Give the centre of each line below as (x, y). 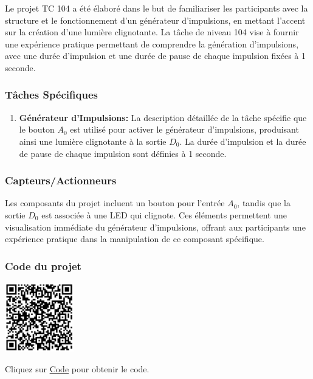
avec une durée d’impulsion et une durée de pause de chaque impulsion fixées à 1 (156, 56)
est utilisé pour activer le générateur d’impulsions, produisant (184, 129)
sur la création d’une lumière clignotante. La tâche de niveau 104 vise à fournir (152, 32)
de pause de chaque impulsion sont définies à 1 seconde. (123, 153)
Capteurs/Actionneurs (61, 180)
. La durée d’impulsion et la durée (243, 141)
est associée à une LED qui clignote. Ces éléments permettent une (164, 214)
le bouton (37, 129)
